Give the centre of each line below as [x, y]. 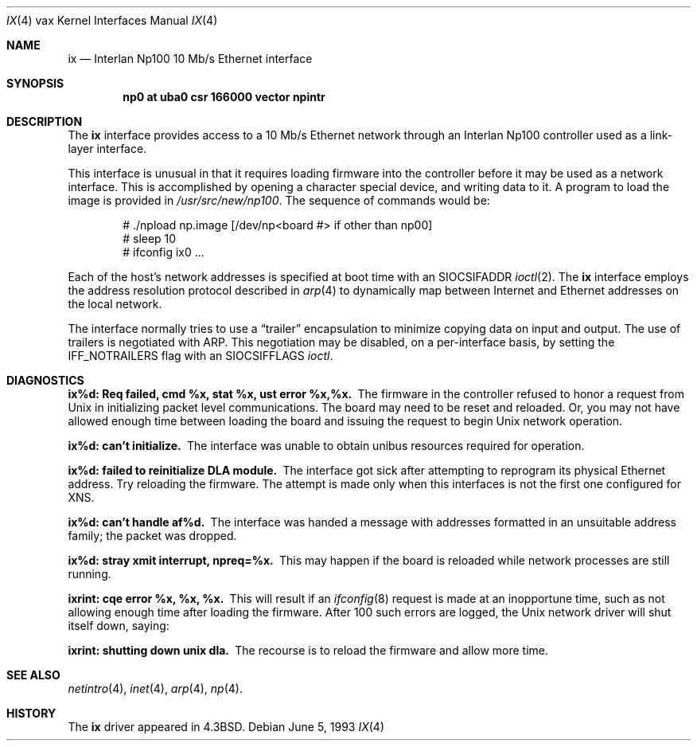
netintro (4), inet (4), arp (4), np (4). [155, 688]
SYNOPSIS [35, 83]
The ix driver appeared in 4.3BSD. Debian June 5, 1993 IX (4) [226, 727]
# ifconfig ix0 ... [164, 252]
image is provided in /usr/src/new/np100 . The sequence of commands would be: [279, 200]
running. [90, 574]
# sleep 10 [150, 239]
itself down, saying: [119, 626]
